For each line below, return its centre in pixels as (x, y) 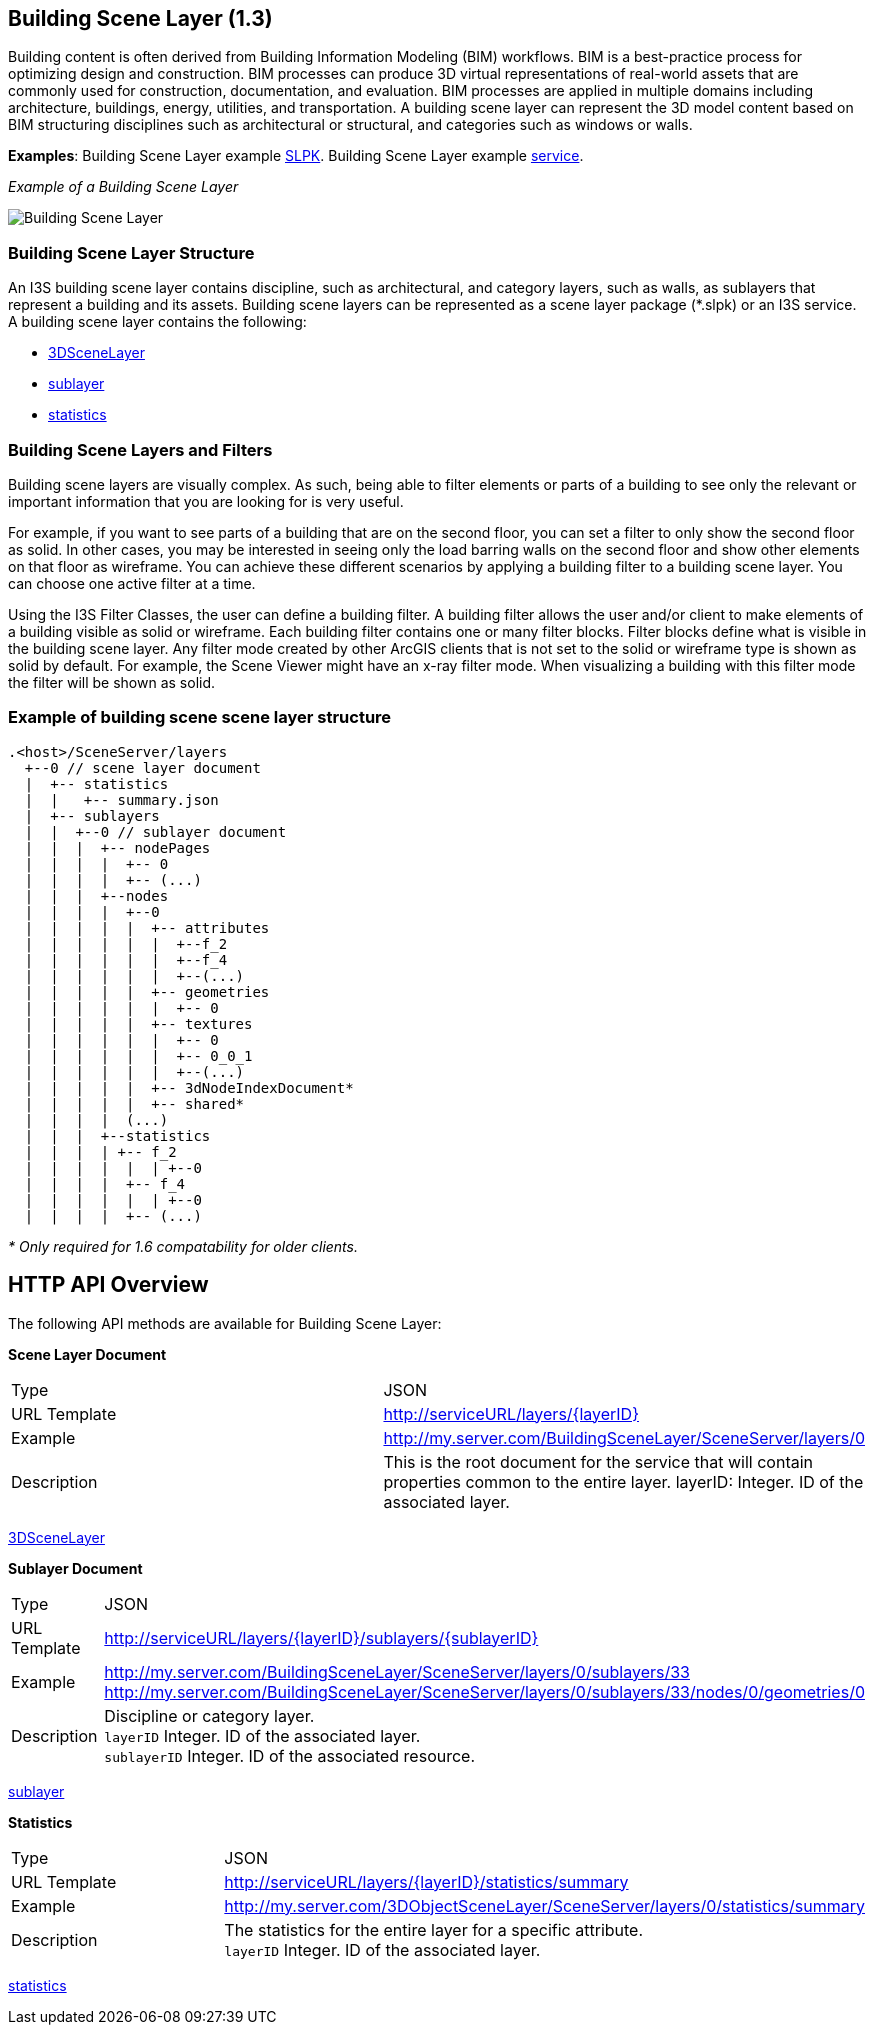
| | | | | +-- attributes (147, 927)
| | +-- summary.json (121, 799)
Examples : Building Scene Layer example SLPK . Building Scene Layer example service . (296, 156)
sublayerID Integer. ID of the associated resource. (290, 1755)
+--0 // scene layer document (142, 767)
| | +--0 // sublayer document (155, 831)
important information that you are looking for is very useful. (206, 501)
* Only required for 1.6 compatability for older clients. (183, 1246)
